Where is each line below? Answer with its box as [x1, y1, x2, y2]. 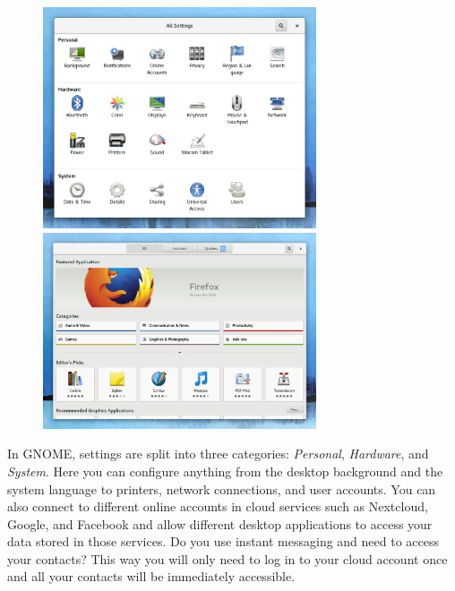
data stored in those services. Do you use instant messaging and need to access [7, 532, 440, 551]
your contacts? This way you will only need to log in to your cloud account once [7, 549, 448, 568]
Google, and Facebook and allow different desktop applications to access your [7, 514, 433, 533]
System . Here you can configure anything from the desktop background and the [7, 461, 443, 480]
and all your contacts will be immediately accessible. [7, 567, 296, 586]
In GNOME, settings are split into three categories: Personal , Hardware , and [7, 444, 429, 463]
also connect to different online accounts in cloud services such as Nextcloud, [7, 497, 428, 516]
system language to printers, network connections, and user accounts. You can [7, 479, 436, 498]
